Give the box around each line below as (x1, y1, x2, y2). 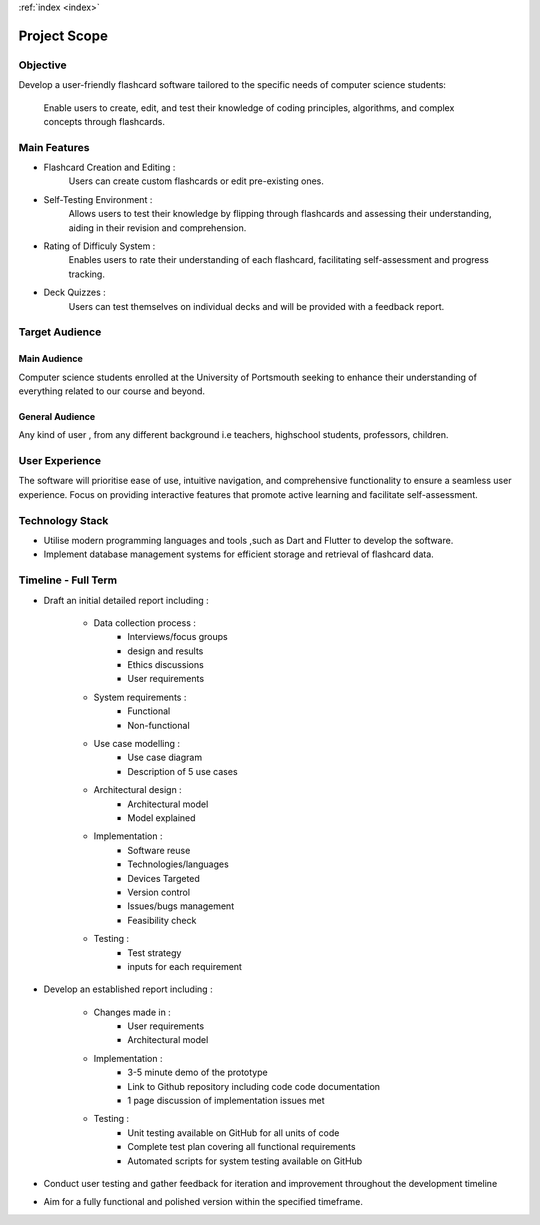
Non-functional (127, 719, 190, 731)
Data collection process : (93, 616, 197, 629)
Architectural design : (93, 784, 182, 796)
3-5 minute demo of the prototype (127, 1066, 269, 1079)
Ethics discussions (127, 659, 204, 671)
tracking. (68, 268, 105, 280)
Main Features (18, 140, 90, 154)
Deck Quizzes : (43, 286, 107, 299)
